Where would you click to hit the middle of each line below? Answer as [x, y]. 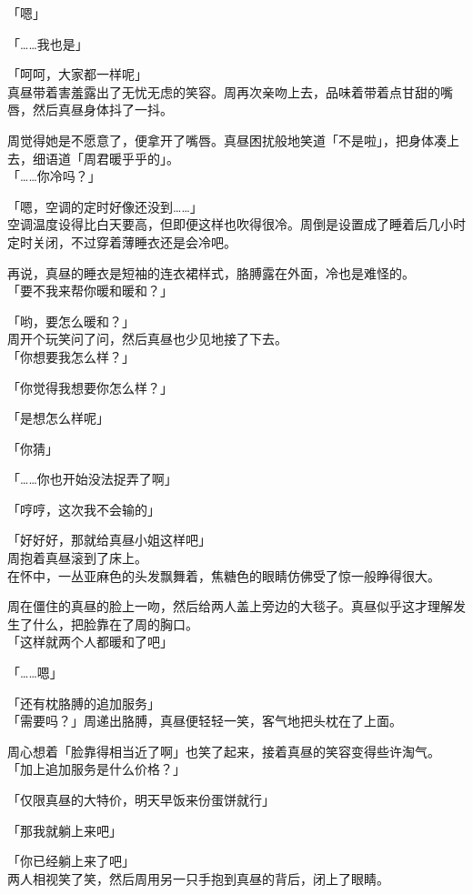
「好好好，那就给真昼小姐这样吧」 [109, 540]
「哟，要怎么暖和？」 [71, 321]
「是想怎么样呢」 [58, 418]
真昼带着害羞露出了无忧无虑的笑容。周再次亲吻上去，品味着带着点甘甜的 [224, 91]
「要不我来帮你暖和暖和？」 [90, 291]
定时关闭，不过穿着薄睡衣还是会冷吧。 [122, 241]
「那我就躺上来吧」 [65, 830]
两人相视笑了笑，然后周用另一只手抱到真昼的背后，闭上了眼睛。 [198, 878]
